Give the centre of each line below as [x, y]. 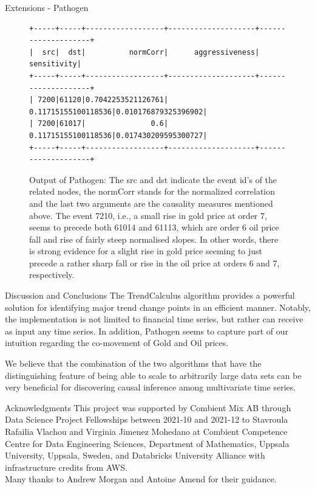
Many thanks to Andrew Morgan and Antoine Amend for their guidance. [141, 479]
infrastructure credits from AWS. [66, 467]
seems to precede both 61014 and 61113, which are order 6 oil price [154, 227]
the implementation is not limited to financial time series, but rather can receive [154, 319]
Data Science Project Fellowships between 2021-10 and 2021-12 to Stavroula [147, 419]
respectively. [52, 275]
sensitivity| [55, 64]
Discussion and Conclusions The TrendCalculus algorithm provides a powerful [150, 295]
